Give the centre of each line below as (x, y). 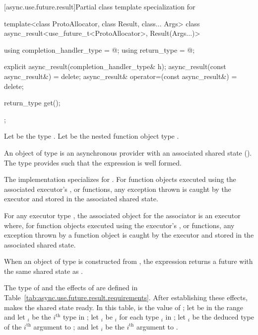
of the (13, 326)
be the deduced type (223, 317)
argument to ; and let (66, 326)
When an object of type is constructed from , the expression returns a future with (129, 261)
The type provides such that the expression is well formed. (93, 162)
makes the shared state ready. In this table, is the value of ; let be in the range (124, 307)
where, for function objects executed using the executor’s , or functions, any (119, 225)
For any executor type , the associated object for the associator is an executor (122, 215)
